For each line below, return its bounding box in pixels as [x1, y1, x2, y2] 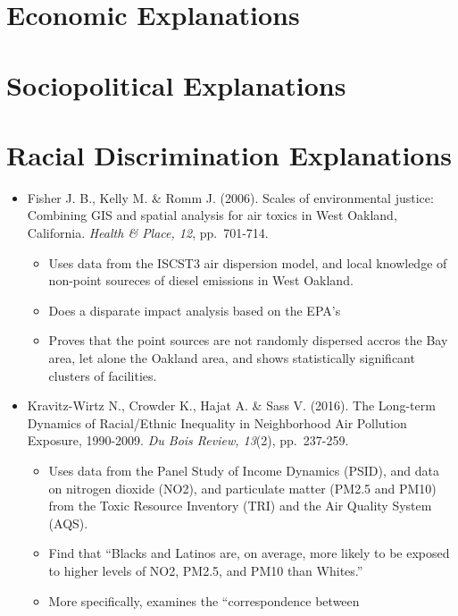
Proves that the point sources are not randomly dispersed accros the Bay [48, 331, 448, 350]
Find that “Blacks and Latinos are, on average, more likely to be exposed [48, 544, 450, 562]
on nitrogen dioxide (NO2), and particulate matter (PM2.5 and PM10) [48, 478, 437, 497]
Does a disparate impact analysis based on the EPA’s [48, 300, 341, 319]
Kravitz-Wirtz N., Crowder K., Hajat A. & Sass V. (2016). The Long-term [27, 396, 436, 415]
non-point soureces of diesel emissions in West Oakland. [48, 271, 354, 290]
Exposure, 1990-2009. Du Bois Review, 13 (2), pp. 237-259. [27, 431, 349, 450]
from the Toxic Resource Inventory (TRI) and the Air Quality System [48, 496, 432, 515]
